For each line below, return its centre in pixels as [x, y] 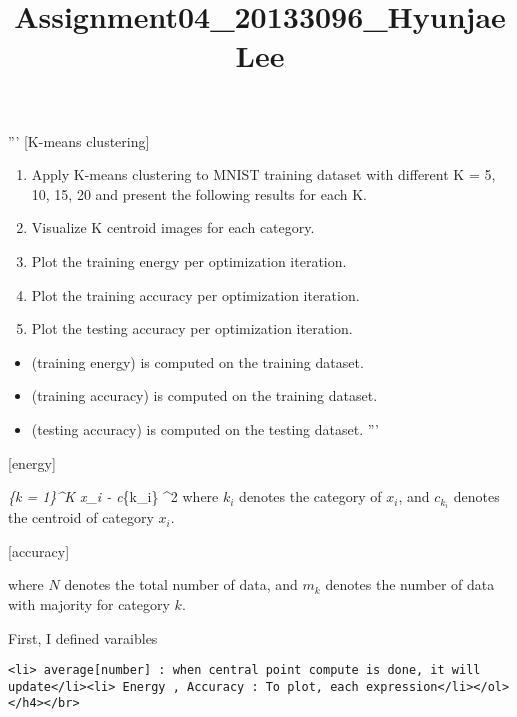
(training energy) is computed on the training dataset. [197, 361]
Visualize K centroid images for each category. [173, 227]
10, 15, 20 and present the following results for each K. [199, 193]
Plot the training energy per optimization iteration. [189, 260]
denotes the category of [310, 496]
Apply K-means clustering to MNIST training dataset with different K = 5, [263, 174]
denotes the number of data [410, 584]
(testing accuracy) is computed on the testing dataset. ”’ [205, 428]
